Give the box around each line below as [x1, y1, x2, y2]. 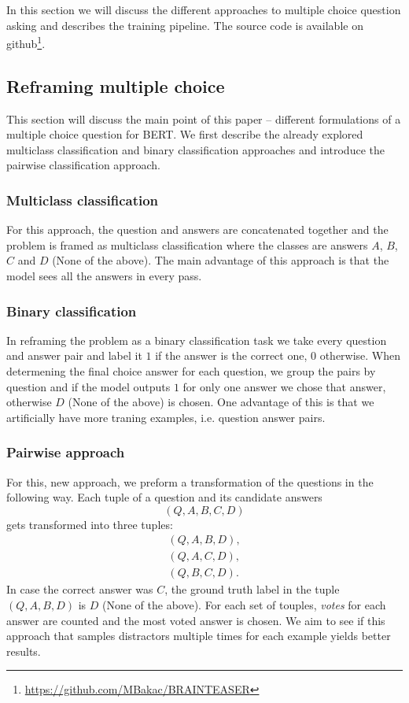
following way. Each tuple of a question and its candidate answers [6, 489, 322, 505]
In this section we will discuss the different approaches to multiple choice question [6, 2, 401, 17]
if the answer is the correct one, [155, 347, 308, 364]
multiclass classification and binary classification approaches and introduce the [6, 141, 385, 157]
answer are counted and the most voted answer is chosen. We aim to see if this [6, 612, 385, 628]
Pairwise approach [6, 442, 125, 462]
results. [6, 642, 41, 659]
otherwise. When [319, 347, 401, 364]
